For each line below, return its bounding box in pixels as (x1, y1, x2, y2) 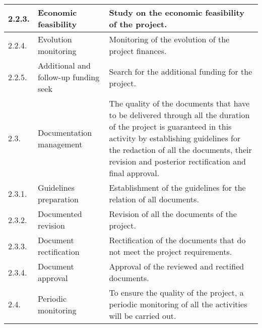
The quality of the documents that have (109, 97, 250, 109)
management (37, 138, 83, 150)
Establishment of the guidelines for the (109, 182, 246, 193)
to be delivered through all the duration (109, 109, 250, 121)
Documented (37, 208, 82, 220)
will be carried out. (109, 310, 176, 321)
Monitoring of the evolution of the (109, 33, 230, 45)
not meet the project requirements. (109, 246, 232, 257)
